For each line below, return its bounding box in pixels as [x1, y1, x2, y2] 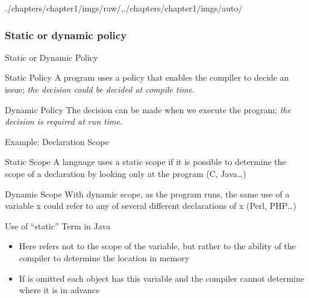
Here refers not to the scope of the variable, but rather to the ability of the [19, 240, 296, 252]
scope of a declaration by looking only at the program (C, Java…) [5, 167, 246, 179]
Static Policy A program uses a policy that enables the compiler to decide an [5, 71, 289, 84]
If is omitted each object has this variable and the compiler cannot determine [19, 272, 305, 284]
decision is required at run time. [5, 115, 123, 128]
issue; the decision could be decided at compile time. [5, 83, 195, 95]
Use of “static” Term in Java [5, 219, 110, 232]
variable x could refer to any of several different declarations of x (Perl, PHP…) [5, 199, 297, 212]
